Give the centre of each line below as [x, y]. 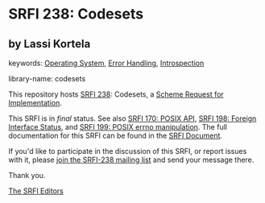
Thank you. [27, 175]
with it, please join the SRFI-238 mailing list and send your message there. [131, 159]
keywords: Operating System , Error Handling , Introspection [106, 63]
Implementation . [35, 103]
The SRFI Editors [36, 191]
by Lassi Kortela [50, 44]
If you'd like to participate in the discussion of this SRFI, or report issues [128, 151]
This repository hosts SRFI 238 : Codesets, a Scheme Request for [116, 94]
